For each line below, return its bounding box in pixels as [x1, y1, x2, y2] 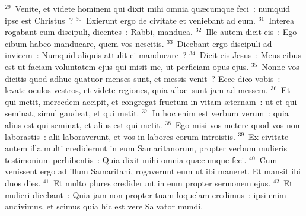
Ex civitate [248, 130, 289, 142]
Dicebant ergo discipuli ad [177, 37, 272, 49]
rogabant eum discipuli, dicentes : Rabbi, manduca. [5, 26, 193, 38]
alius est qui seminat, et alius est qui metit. [5, 118, 162, 131]
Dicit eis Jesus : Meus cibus [199, 49, 301, 61]
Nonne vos [262, 60, 299, 72]
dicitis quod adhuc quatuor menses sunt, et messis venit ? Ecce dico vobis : [5, 72, 280, 84]
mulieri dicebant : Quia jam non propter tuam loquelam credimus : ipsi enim [5, 188, 286, 201]
